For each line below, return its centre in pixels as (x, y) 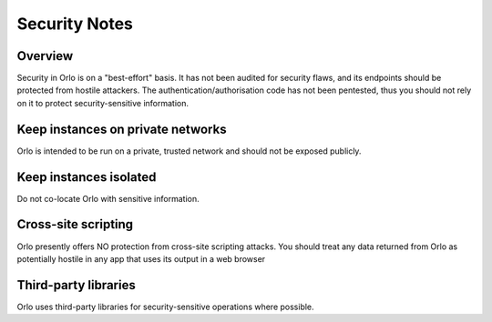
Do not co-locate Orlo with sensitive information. (108, 198)
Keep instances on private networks (122, 129)
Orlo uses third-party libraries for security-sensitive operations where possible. (165, 307)
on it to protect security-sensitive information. (103, 103)
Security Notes (75, 24)
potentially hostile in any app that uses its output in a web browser (141, 258)
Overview (45, 56)
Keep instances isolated (87, 177)
